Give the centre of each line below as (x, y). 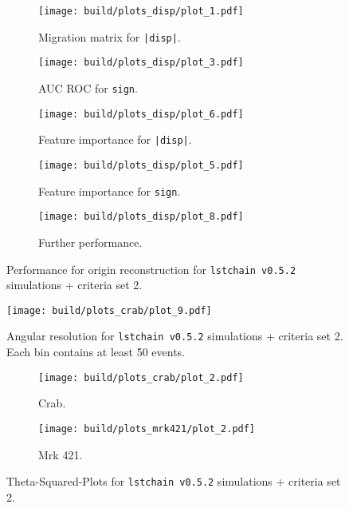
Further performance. (90, 242)
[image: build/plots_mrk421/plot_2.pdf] (147, 429)
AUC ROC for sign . (88, 87)
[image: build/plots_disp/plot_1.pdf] (141, 11)
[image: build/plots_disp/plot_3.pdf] (141, 63)
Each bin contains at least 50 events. (96, 352)
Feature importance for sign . (110, 190)
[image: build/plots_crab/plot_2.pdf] (141, 377)
